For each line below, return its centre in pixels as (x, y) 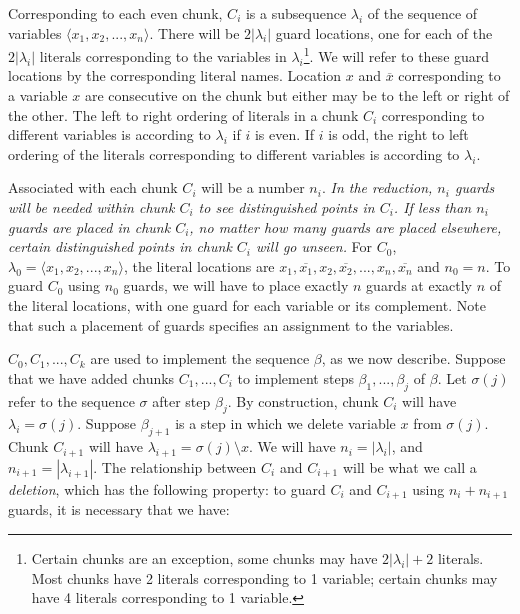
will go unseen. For (314, 246)
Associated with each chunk (93, 187)
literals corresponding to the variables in (163, 55)
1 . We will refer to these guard (396, 54)
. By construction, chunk (303, 400)
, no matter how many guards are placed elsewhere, (345, 226)
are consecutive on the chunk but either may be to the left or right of (297, 95)
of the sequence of (422, 13)
